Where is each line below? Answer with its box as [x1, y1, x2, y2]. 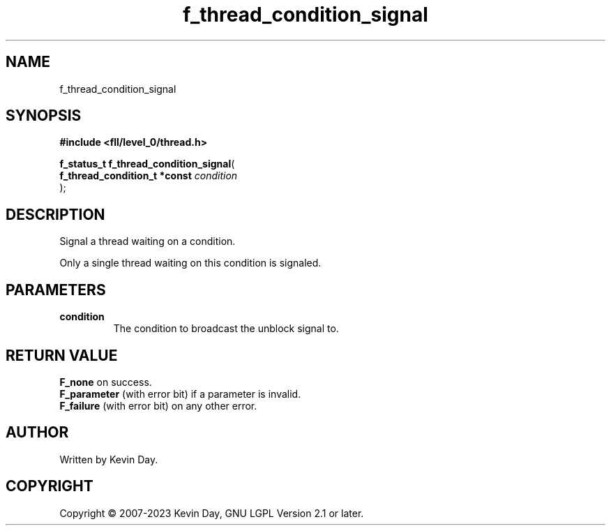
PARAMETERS [6, 281, 106, 299]
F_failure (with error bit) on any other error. [59, 399, 257, 412]
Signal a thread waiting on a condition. [59, 235, 236, 248]
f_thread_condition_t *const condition [59, 170, 238, 182]
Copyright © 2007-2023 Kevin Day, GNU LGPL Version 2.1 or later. [59, 507, 364, 519]
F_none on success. [59, 375, 152, 388]
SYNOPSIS [6, 107, 82, 125]
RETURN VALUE [6, 346, 118, 364]
